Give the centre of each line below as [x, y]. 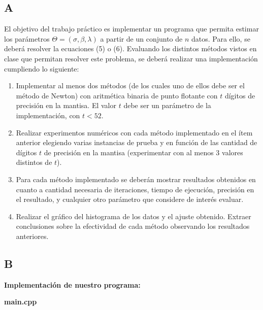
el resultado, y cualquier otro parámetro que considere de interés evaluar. [130, 199]
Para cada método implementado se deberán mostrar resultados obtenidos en [136, 179]
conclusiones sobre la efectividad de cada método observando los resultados [133, 226]
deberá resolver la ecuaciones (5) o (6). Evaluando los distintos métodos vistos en [130, 48]
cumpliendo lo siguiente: [42, 68]
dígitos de [240, 95]
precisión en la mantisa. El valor [66, 105]
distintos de [34, 162]
